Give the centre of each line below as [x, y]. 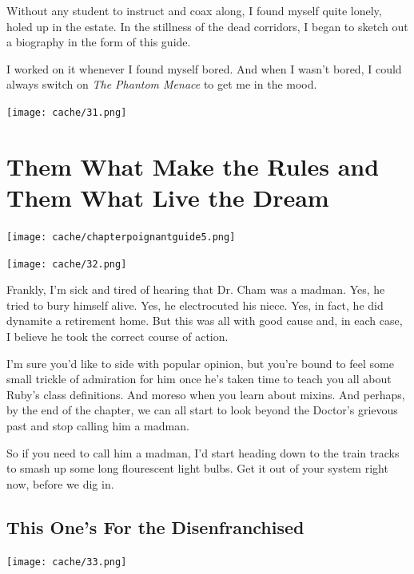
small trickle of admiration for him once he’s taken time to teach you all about [199, 379]
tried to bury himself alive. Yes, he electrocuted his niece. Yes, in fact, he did [195, 305]
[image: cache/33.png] [67, 562]
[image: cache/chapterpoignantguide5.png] [121, 237]
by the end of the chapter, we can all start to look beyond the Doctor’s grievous [202, 410]
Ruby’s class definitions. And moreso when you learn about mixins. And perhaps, [206, 394]
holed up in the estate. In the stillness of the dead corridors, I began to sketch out [207, 26]
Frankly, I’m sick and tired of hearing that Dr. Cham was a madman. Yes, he [196, 289]
